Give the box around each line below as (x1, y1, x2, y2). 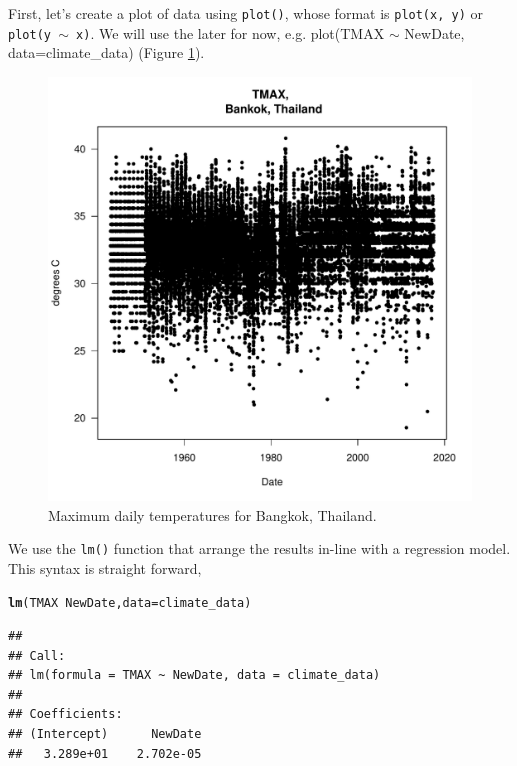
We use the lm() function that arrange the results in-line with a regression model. (8, 538, 511, 559)
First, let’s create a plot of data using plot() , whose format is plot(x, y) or (8, 3, 483, 23)
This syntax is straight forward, (8, 557, 202, 578)
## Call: (8, 648, 66, 663)
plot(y (8, 27, 51, 42)
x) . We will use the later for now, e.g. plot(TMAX (76, 22, 385, 43)
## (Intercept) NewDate (8, 726, 202, 741)
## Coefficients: (8, 707, 123, 722)
